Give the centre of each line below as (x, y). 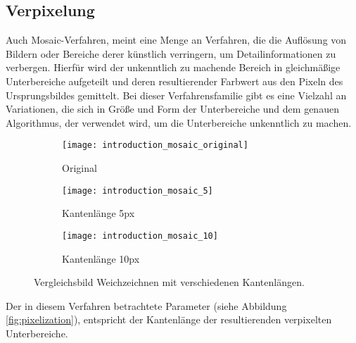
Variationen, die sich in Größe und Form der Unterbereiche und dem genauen (172, 109)
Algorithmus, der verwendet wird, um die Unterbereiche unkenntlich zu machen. (179, 122)
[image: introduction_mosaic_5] (138, 191)
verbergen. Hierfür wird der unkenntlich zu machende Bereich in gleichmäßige (173, 67)
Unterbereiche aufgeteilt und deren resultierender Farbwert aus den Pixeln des (174, 81)
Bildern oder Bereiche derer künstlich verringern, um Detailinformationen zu (171, 53)
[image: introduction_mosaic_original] (155, 145)
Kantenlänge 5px (98, 213)
